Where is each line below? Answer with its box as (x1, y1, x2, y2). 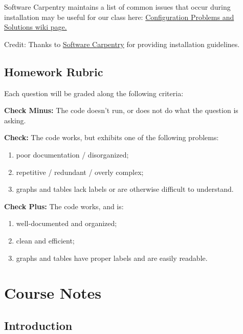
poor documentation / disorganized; (16, 149, 129, 160)
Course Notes (4, 282, 102, 303)
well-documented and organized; (16, 218, 117, 229)
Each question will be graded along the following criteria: (4, 87, 184, 98)
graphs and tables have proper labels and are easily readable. (16, 252, 208, 263)
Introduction (4, 317, 73, 333)
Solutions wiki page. (4, 21, 67, 32)
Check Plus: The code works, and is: (4, 201, 124, 211)
